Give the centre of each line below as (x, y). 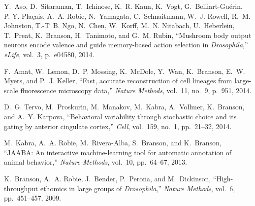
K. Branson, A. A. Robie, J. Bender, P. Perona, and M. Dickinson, (108, 178)
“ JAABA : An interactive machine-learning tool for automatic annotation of (118, 152)
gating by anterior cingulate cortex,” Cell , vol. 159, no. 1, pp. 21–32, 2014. (118, 126)
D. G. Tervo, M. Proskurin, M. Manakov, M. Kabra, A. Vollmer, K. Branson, (124, 107)
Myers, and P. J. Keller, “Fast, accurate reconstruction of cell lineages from (118, 81)
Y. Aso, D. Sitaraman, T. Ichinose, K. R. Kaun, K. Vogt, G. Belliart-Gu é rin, (123, 6)
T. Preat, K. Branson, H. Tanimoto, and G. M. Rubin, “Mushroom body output (128, 35)
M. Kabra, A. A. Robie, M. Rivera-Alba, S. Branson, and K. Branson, (113, 143)
